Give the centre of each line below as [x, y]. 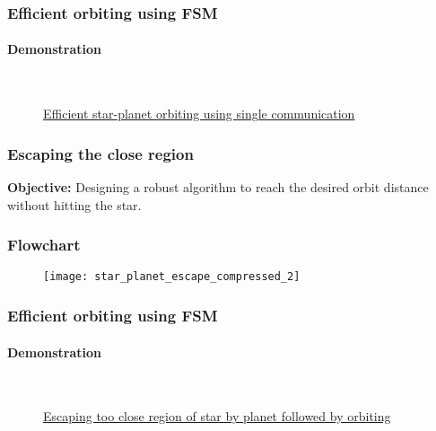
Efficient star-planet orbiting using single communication [199, 114]
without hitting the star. [74, 204]
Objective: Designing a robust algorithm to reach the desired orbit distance [218, 187]
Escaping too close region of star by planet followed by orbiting [217, 416]
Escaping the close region [100, 153]
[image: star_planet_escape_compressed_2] [172, 277]
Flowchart [44, 245]
